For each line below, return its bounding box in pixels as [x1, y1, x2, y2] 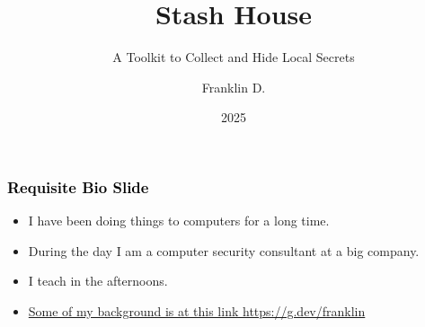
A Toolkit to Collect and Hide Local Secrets [112, 48, 355, 66]
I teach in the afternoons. [28, 271, 168, 290]
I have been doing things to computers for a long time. [28, 211, 330, 230]
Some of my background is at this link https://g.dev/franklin [28, 301, 366, 320]
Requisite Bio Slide [7, 175, 149, 198]
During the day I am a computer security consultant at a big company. [28, 241, 420, 260]
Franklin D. [201, 77, 266, 96]
